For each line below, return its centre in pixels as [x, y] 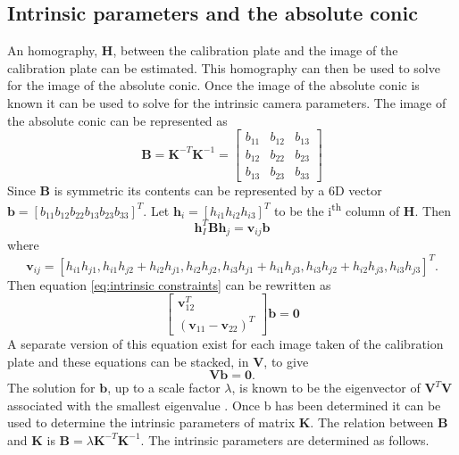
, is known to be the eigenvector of [326, 388]
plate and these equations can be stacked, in [128, 361]
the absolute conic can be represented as [117, 120]
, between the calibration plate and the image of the [255, 50]
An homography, [53, 50]
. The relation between [372, 422]
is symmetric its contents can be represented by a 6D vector [218, 190]
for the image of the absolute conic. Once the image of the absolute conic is [213, 85]
